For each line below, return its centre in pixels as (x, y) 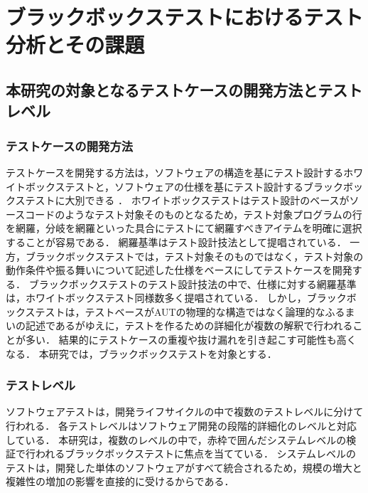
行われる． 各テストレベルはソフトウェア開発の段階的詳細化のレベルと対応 (181, 426)
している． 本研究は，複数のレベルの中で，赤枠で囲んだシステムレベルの (176, 439)
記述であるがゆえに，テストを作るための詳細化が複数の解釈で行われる (189, 325)
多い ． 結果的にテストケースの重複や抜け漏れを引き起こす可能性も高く (191, 340)
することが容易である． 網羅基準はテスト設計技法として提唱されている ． (176, 242)
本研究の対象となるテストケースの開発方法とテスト (184, 89)
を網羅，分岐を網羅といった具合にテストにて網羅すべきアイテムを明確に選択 (184, 228)
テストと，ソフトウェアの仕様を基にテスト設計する (184, 186)
